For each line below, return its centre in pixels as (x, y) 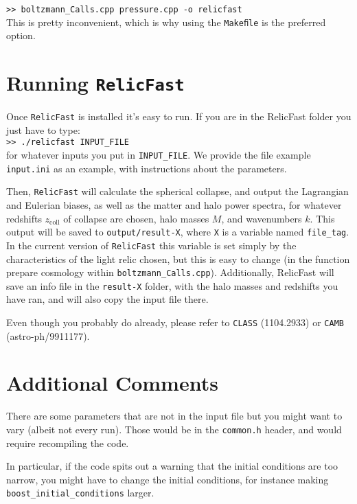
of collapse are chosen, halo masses (136, 218)
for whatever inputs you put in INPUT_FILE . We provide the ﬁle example (159, 155)
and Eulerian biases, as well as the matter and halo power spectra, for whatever (174, 205)
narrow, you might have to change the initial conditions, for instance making (168, 479)
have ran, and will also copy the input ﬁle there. (107, 299)
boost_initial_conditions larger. (80, 493)
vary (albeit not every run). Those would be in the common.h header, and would (174, 429)
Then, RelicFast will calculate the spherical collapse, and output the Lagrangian (177, 191)
